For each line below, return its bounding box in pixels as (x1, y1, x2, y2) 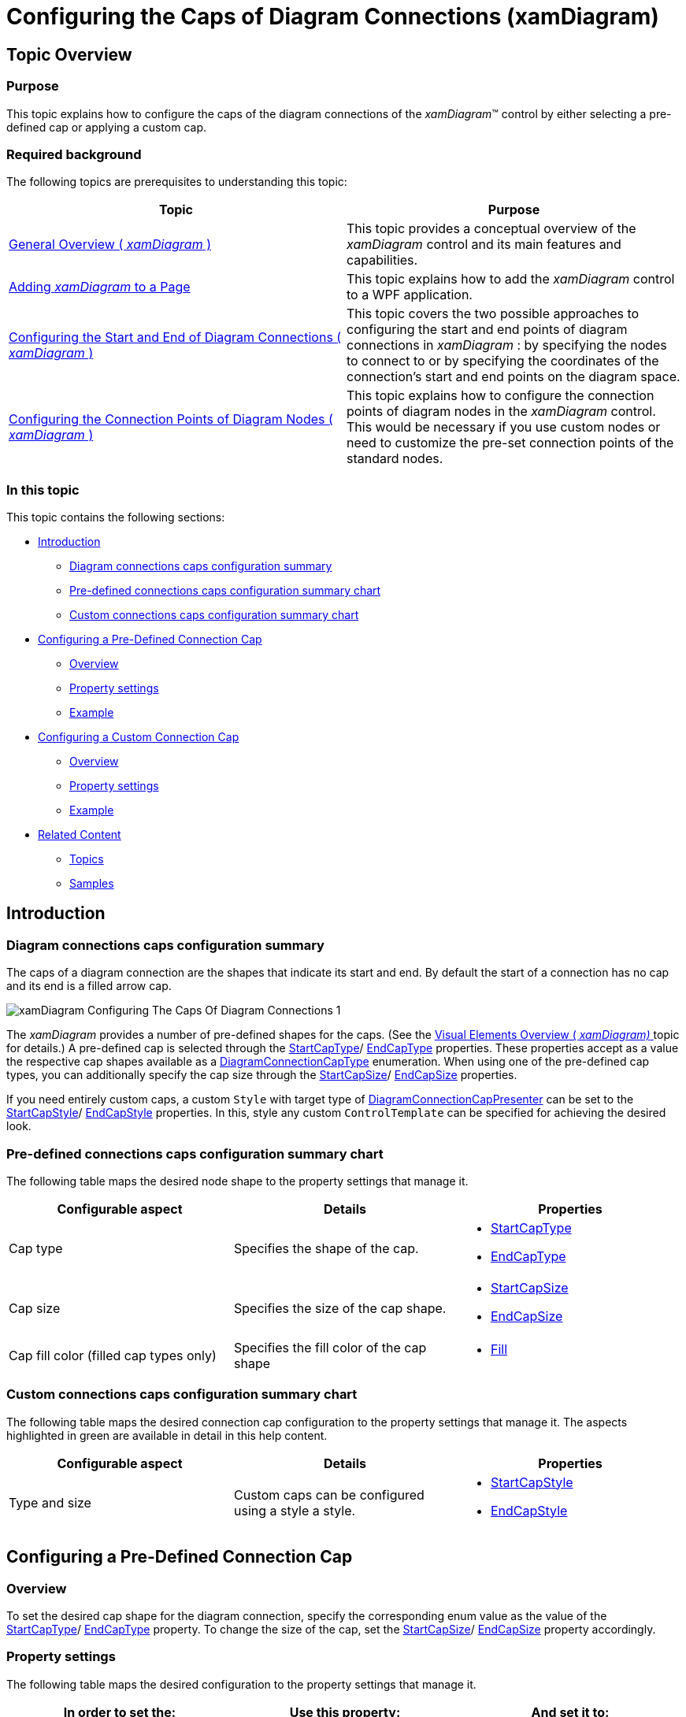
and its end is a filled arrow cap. (6, 979, 172, 993)
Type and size (9, 1494, 91, 1511)
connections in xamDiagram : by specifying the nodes (347, 337, 667, 354)
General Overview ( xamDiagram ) (9, 236, 211, 253)
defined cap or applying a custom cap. (6, 120, 206, 134)
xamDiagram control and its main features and (347, 236, 621, 253)
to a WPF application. (347, 287, 473, 303)
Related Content (38, 828, 121, 842)
